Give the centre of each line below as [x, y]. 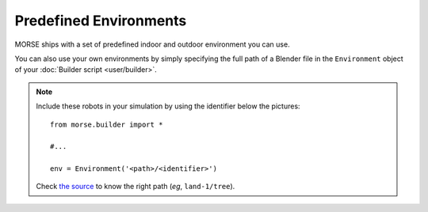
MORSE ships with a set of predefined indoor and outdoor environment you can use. [152, 44]
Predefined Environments [101, 21]
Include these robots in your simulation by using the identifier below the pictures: [168, 106]
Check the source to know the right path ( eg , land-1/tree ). [136, 187]
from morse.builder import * [107, 124]
